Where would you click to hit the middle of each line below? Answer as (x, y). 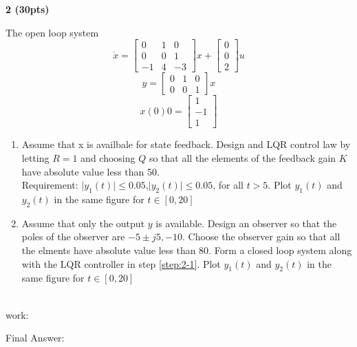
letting (35, 157)
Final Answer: (35, 338)
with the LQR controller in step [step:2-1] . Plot (121, 263)
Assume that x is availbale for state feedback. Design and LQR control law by (186, 144)
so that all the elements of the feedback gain (242, 157)
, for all (228, 185)
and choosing (108, 157)
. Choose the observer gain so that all (261, 236)
